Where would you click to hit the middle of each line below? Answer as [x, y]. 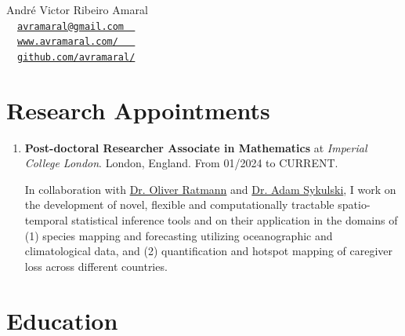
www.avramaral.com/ [68, 42]
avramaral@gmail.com [71, 26]
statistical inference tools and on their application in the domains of [235, 220]
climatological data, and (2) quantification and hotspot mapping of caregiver [209, 251]
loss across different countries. [96, 266]
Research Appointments [138, 110]
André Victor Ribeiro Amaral [77, 9]
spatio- [354, 205]
